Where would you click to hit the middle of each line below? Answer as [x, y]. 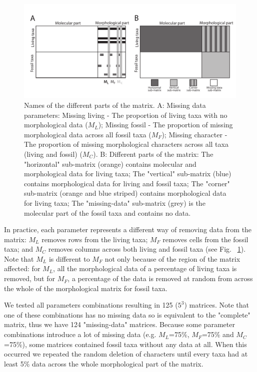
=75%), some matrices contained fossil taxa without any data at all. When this [125, 344]
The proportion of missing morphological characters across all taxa [126, 144]
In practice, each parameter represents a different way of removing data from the [128, 229]
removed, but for [29, 278]
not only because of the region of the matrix [172, 258]
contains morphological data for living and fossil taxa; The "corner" [127, 183]
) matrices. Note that [216, 305]
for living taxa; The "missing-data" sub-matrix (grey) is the [115, 202]
